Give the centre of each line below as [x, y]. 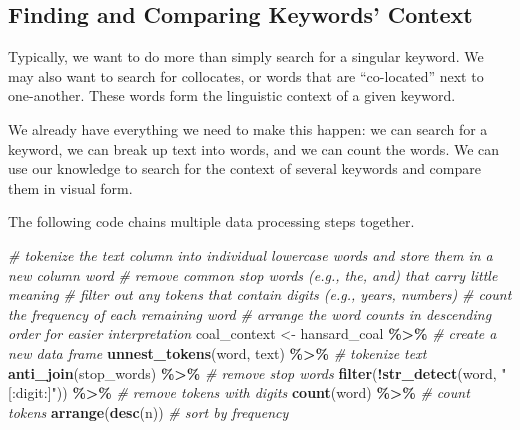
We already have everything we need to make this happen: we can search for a [248, 128]
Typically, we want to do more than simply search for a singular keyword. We [246, 56]
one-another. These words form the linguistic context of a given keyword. [232, 95]
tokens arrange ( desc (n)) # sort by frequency [148, 411]
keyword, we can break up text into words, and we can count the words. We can [254, 148]
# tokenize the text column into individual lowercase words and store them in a [250, 254]
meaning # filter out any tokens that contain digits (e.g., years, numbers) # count [260, 294]
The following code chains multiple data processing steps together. [211, 221]
